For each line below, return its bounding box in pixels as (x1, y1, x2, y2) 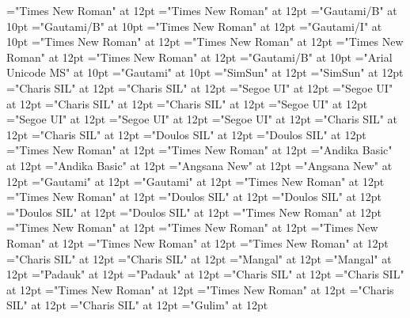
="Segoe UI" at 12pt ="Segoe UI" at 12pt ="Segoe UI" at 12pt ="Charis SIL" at (6, 111, 398, 127)
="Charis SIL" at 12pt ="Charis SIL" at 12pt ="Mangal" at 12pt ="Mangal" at (6, 250, 392, 267)
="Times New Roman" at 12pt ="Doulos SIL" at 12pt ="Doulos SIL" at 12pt (6, 188, 382, 205)
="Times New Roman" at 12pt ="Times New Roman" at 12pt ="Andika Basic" (6, 142, 393, 158)
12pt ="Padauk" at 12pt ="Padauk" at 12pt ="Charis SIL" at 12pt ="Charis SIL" (6, 266, 404, 282)
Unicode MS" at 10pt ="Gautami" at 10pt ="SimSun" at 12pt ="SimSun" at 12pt (6, 64, 404, 81)
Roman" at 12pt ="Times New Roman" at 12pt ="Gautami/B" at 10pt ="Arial (6, 48, 393, 65)
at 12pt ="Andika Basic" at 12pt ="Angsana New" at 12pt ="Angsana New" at (6, 157, 393, 173)
